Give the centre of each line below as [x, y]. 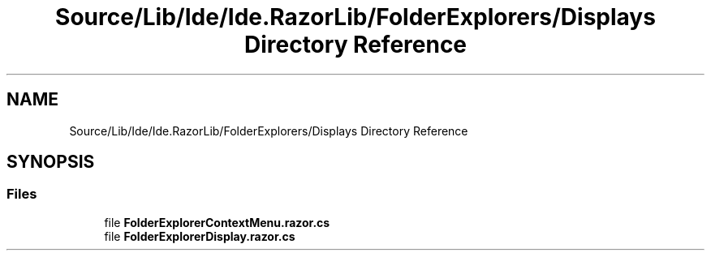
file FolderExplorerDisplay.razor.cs [200, 236]
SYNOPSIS [51, 162]
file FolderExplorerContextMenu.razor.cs [217, 222]
